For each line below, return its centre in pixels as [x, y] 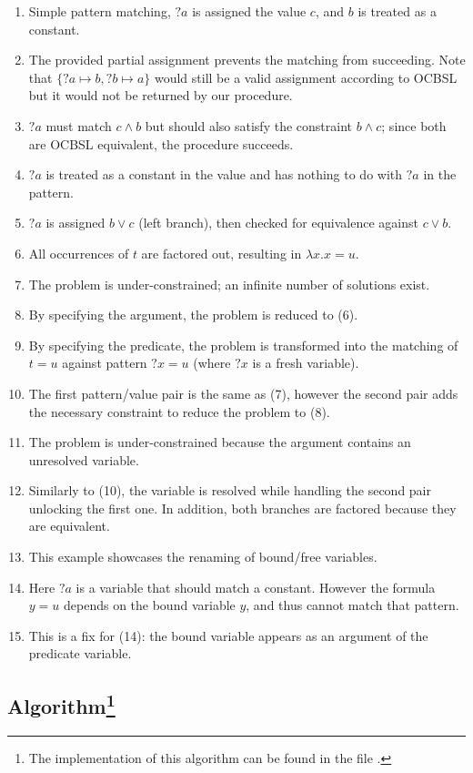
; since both [414, 125]
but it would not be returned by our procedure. [161, 95]
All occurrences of [79, 253]
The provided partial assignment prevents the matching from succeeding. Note [247, 60]
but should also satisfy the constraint [248, 125]
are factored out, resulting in [221, 253]
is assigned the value [249, 11]
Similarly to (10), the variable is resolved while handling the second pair [230, 490]
